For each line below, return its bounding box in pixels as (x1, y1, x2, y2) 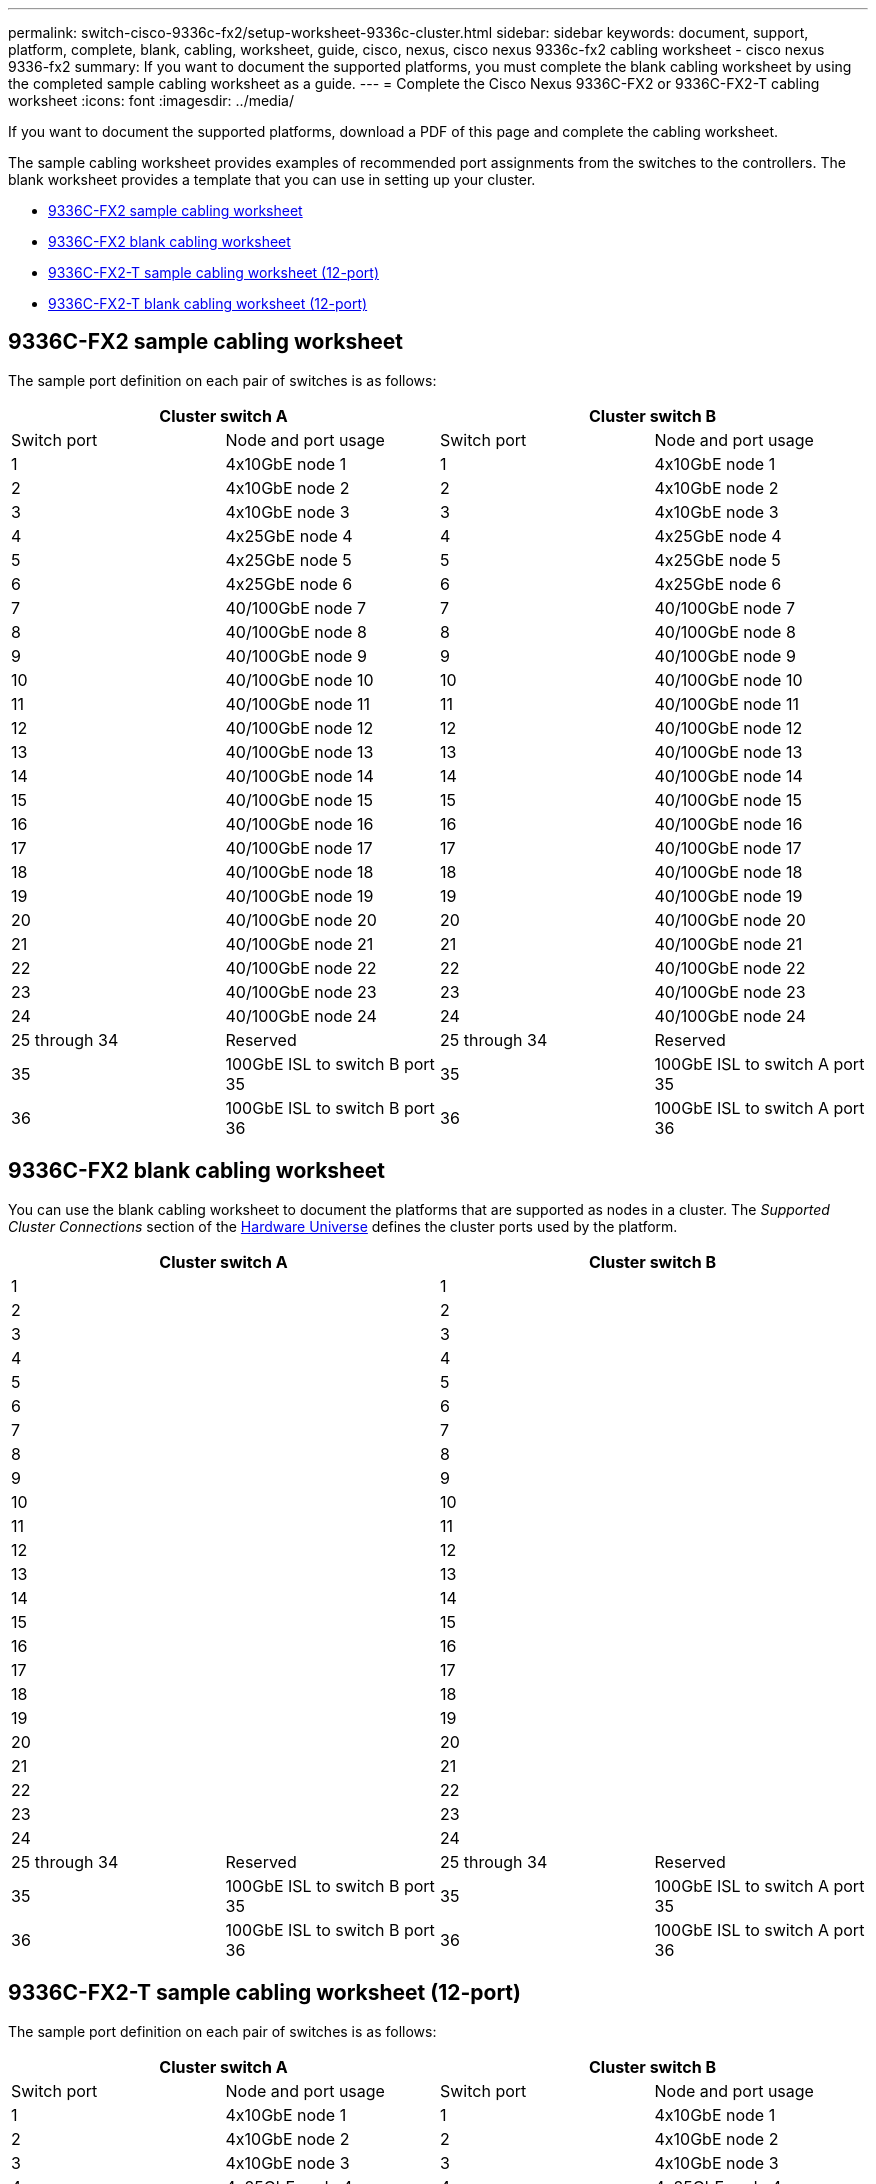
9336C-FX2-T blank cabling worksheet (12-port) (48, 295, 368, 312)
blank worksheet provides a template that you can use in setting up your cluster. (8, 171, 536, 188)
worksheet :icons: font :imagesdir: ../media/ (8, 92, 294, 109)
